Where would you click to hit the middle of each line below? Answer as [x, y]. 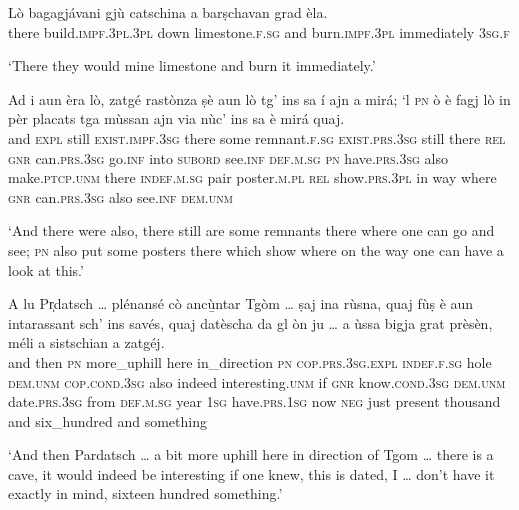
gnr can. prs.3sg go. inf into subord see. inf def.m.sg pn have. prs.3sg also [228, 157]
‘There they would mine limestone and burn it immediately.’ [192, 65]
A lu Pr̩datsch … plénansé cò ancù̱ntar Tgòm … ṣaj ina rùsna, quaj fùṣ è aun [241, 303]
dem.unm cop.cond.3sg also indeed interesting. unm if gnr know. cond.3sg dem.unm [257, 381]
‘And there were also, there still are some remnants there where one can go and [251, 230]
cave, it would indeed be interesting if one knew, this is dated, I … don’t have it [251, 473]
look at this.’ [46, 269]
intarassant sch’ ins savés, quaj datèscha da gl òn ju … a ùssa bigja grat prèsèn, [250, 322]
